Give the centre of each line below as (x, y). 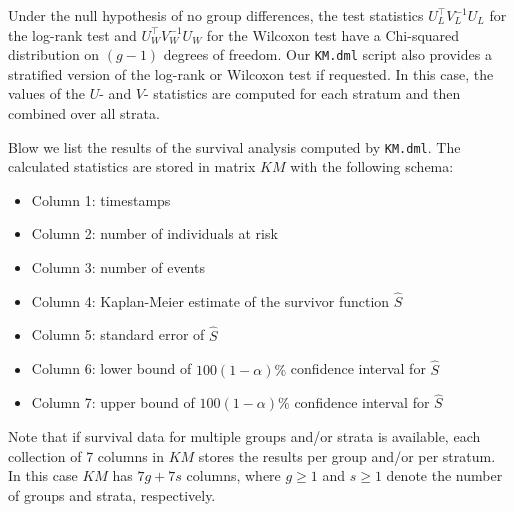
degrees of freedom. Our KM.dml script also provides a (327, 54)
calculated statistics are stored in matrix (132, 166)
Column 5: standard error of (118, 334)
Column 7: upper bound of (113, 402)
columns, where (233, 475)
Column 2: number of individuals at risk (154, 233)
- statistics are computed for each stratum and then (302, 93)
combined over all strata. (84, 113)
